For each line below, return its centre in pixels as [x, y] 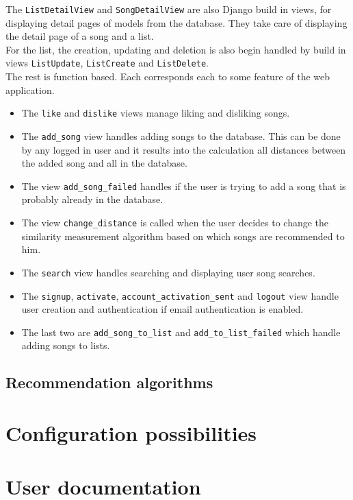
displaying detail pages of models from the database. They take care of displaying [176, 22]
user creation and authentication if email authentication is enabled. [162, 309]
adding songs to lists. [66, 345]
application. [30, 90]
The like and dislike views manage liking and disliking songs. [156, 113]
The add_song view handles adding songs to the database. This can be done [181, 135]
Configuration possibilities [131, 433]
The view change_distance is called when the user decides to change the [175, 223]
